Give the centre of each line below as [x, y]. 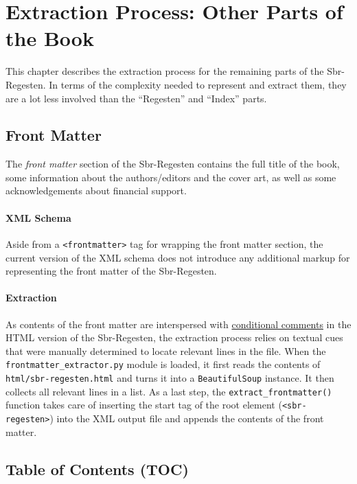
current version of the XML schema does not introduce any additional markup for [178, 257]
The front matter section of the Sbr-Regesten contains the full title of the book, [173, 164]
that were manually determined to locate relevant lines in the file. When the [166, 350]
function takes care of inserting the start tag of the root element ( [144, 405]
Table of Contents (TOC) [97, 469]
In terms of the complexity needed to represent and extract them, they [198, 84]
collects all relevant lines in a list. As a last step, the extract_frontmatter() [169, 391]
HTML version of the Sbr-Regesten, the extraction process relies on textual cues [174, 337]
